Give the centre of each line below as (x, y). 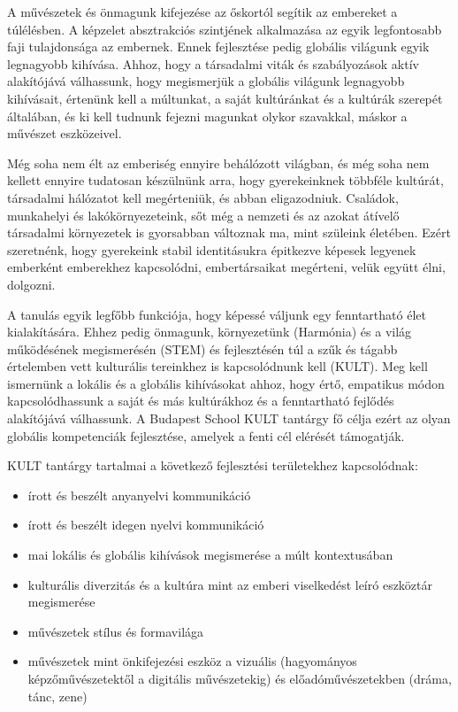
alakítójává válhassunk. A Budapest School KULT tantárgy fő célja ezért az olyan (229, 418)
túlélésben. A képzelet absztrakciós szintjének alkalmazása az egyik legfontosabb (225, 29)
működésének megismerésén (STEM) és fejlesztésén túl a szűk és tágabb (202, 348)
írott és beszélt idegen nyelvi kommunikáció (146, 525)
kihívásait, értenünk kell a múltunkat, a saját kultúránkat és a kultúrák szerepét (225, 98)
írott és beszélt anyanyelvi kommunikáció (139, 495)
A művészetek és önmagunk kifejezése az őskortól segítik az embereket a (202, 12)
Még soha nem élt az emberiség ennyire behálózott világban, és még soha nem (218, 163)
